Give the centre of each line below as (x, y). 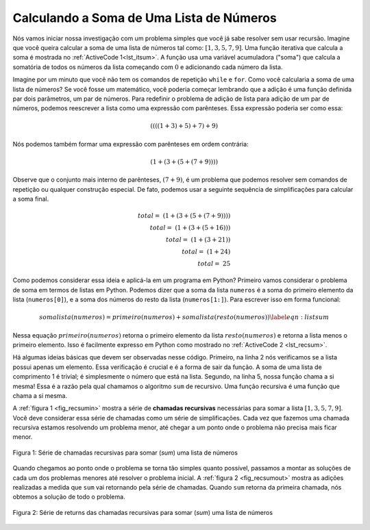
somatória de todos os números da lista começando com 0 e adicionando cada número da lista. (148, 67)
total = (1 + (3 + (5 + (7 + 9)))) (184, 216)
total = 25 (214, 264)
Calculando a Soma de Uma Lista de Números (145, 18)
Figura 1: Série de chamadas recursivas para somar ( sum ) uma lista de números (125, 453)
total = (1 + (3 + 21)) (198, 240)
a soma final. (31, 199)
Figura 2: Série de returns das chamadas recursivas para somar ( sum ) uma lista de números (143, 512)
